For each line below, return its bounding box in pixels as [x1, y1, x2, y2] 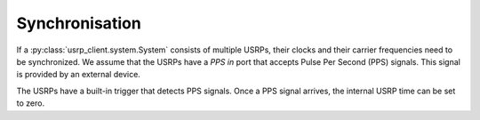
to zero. [16, 98, 44, 108]
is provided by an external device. [16, 69, 141, 80]
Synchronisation [16, 13, 141, 33]
